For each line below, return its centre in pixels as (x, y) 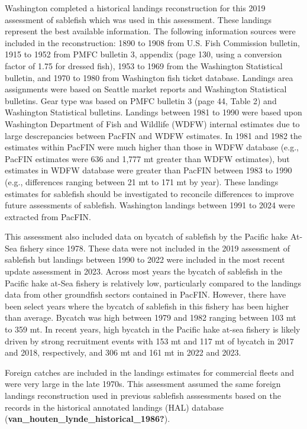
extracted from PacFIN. (48, 216)
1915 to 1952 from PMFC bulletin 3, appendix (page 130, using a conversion (143, 54)
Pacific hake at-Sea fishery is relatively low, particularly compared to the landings (153, 283)
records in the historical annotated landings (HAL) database (114, 407)
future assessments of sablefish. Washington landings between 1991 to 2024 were (150, 205)
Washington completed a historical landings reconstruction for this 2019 (135, 8)
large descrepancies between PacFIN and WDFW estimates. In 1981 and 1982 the (153, 135)
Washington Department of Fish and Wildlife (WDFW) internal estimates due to (152, 123)
